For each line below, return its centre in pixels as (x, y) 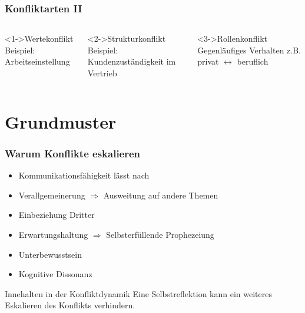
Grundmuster (61, 121)
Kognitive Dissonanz (55, 274)
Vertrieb (102, 73)
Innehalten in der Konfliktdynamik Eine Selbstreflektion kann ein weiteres (138, 293)
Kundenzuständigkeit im (132, 61)
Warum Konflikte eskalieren (73, 153)
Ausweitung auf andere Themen (161, 195)
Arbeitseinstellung (37, 61)
